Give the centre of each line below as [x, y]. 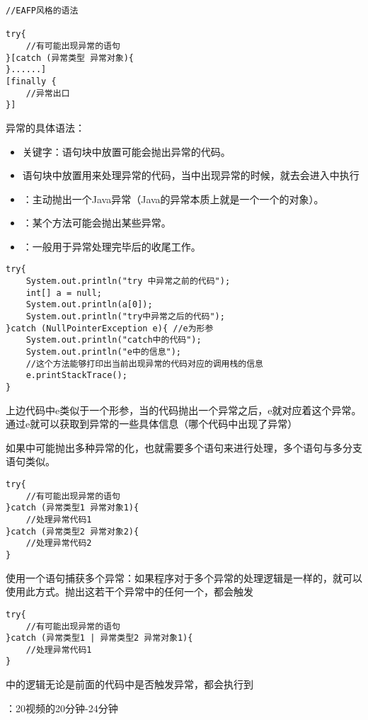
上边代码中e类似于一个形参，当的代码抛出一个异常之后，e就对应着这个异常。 [184, 410]
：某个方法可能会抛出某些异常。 [97, 223]
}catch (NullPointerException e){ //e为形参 [110, 328]
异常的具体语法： [45, 127]
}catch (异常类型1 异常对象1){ [73, 508]
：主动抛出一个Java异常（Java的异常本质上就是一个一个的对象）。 [173, 199]
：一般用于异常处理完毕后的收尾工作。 [111, 246]
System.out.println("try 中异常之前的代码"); [128, 281]
